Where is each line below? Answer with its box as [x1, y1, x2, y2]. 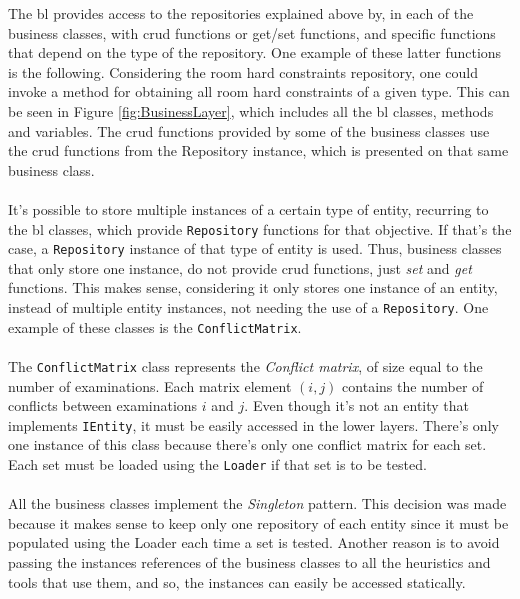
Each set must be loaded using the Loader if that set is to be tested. [8, 454, 427, 475]
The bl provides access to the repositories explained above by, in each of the [8, 3, 474, 23]
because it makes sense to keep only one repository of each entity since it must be [8, 512, 509, 533]
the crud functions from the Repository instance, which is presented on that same [8, 140, 509, 161]
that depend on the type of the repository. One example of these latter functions [8, 42, 502, 63]
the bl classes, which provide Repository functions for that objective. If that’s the [8, 218, 512, 239]
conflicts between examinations [8, 395, 198, 416]
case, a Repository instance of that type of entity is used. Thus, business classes [8, 238, 502, 259]
